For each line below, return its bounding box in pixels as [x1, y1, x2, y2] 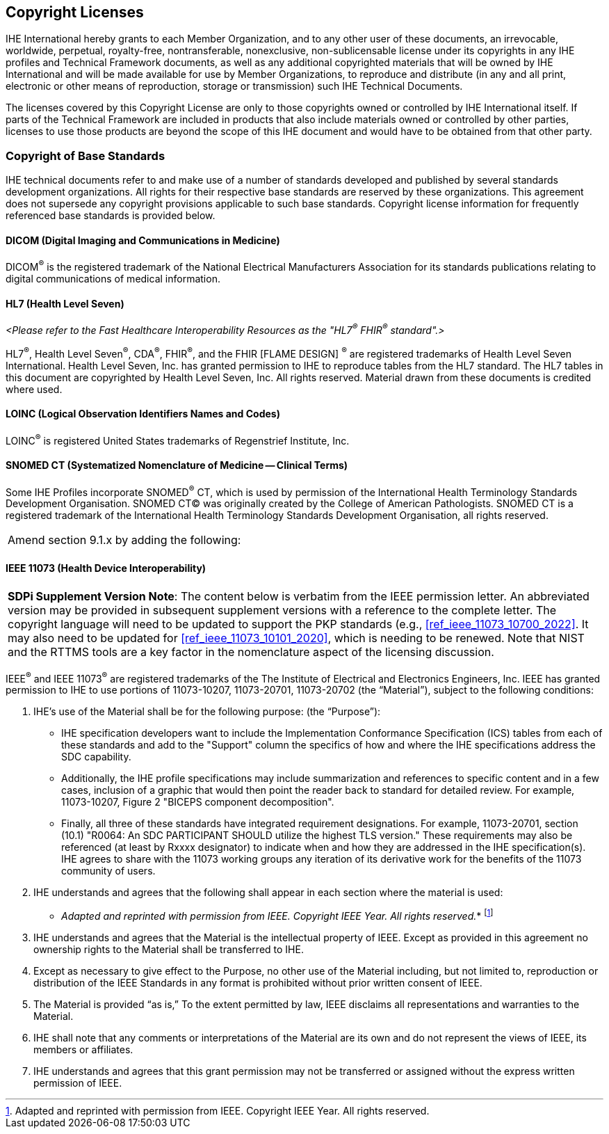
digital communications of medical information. [6, 273, 220, 285]
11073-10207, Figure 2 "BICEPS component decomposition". [61, 796, 334, 808]
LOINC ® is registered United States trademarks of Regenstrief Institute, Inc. [6, 432, 350, 447]
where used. [6, 383, 63, 395]
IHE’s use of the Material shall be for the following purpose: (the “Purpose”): [33, 705, 381, 718]
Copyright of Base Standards [6, 148, 165, 163]
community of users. [61, 865, 156, 877]
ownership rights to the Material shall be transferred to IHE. [33, 943, 304, 955]
